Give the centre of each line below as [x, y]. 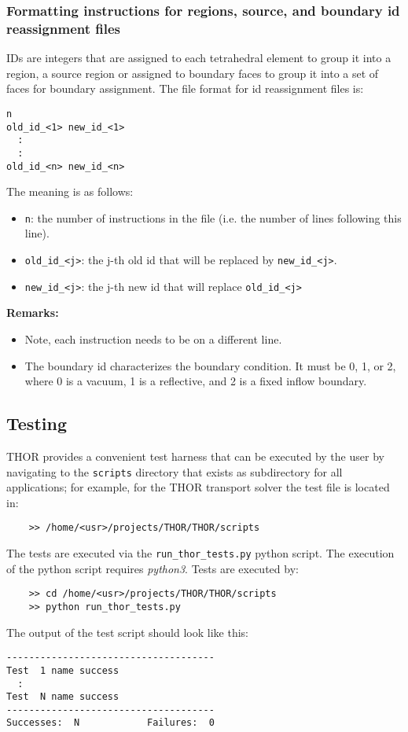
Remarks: [33, 313]
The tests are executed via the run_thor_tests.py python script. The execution [200, 553]
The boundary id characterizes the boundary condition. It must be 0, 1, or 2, [210, 365]
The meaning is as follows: [70, 191]
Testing [37, 423]
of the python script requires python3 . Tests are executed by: [153, 568]
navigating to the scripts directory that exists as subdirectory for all [175, 471]
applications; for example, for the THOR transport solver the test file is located [198, 487]
